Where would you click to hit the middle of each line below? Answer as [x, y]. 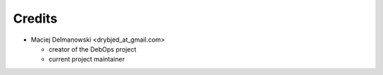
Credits [35, 18]
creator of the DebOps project [93, 49]
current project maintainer [87, 59]
